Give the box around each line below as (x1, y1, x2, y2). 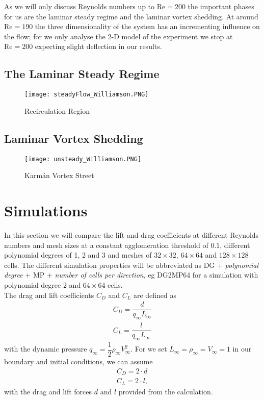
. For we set (130, 343, 167, 354)
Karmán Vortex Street (24, 170, 94, 181)
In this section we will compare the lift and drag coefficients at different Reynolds (4, 230, 259, 240)
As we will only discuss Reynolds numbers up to (4, 1, 155, 11)
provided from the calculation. (118, 386, 213, 396)
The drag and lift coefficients (4, 289, 94, 300)
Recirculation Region (24, 105, 90, 116)
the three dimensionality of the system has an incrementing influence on (35, 21, 260, 32)
